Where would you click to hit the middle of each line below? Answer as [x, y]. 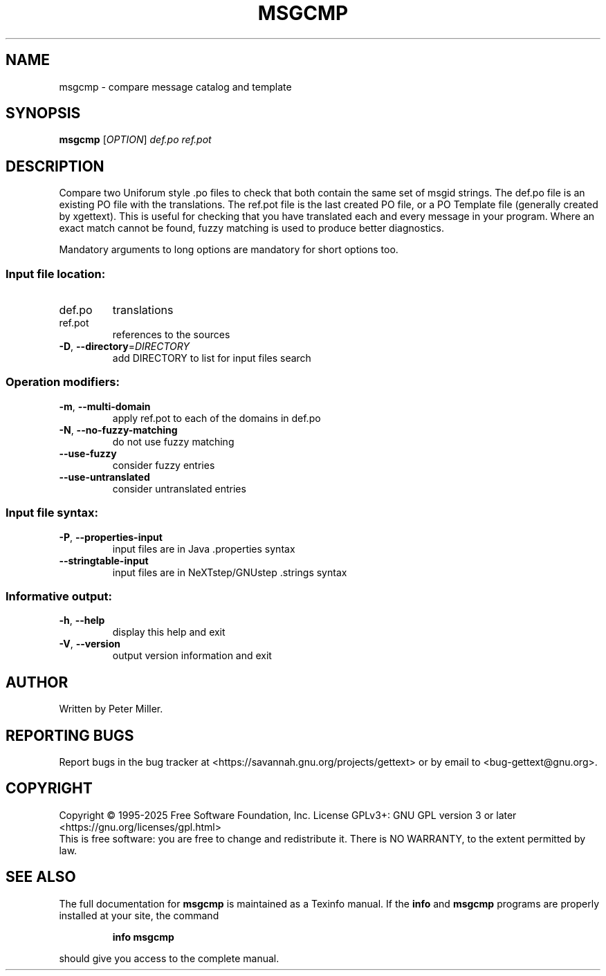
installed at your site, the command [139, 915]
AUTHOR [37, 682]
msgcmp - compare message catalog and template [175, 86]
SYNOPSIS [43, 113]
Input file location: [56, 274]
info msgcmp [143, 937]
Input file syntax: [52, 513]
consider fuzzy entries [164, 465]
